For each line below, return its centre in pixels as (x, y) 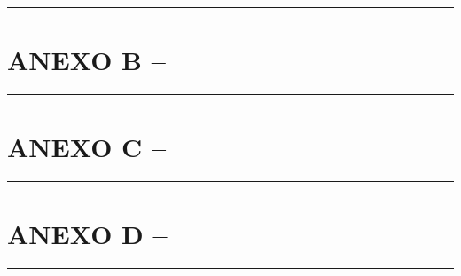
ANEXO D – (87, 234)
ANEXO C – (87, 147)
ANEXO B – (86, 60)
